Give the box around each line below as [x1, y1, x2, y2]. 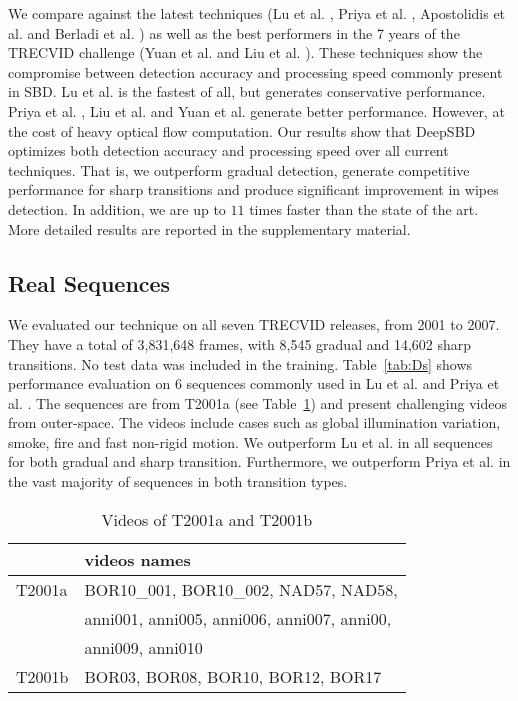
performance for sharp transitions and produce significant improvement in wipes [8, 179, 499, 200]
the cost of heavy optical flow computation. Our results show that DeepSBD [8, 120, 476, 141]
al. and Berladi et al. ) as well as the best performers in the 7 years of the [8, 22, 460, 43]
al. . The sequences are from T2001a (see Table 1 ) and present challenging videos [8, 392, 508, 413]
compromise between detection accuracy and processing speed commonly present [8, 61, 503, 82]
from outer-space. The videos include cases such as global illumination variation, [8, 412, 501, 433]
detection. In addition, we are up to [8, 198, 226, 219]
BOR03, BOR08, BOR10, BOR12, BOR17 [84, 664, 382, 688]
